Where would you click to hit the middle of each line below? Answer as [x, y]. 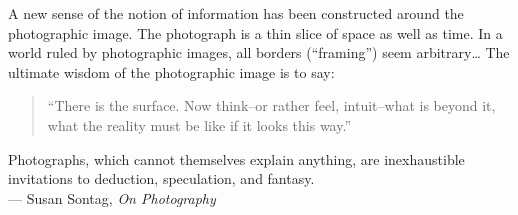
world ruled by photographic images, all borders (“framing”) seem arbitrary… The [259, 52]
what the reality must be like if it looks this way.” [199, 124]
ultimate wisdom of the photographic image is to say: [171, 71]
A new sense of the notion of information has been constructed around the [236, 13]
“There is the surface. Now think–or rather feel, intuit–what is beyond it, [271, 105]
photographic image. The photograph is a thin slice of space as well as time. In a [255, 32]
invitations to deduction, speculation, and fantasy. [161, 178]
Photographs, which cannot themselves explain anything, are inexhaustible [236, 158]
